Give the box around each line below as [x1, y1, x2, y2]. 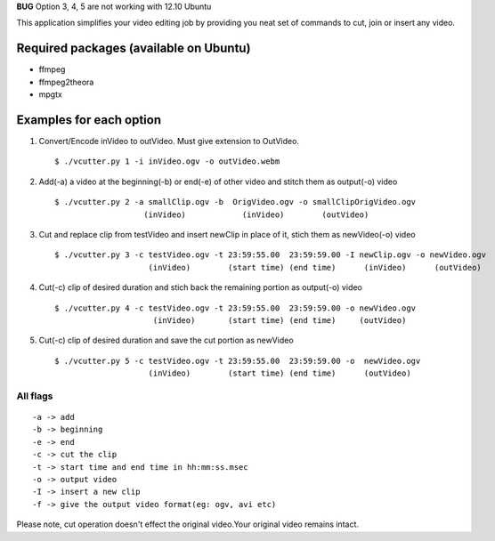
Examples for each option [16, 112, 162, 127]
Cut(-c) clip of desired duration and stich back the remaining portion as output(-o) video [38, 282, 362, 293]
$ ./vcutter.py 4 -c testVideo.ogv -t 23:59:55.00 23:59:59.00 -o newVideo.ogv [54, 303, 417, 313]
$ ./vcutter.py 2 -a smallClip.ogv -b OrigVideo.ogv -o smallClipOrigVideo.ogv [54, 197, 417, 207]
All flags [16, 390, 53, 402]
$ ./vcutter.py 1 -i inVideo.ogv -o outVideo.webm [54, 157, 280, 166]
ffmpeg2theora [38, 77, 94, 87]
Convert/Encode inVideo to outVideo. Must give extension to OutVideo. [38, 135, 300, 146]
